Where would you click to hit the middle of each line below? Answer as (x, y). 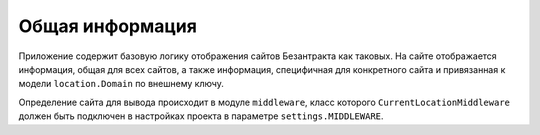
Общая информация (107, 26)
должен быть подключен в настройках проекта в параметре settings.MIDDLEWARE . (201, 116)
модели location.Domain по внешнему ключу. (121, 84)
